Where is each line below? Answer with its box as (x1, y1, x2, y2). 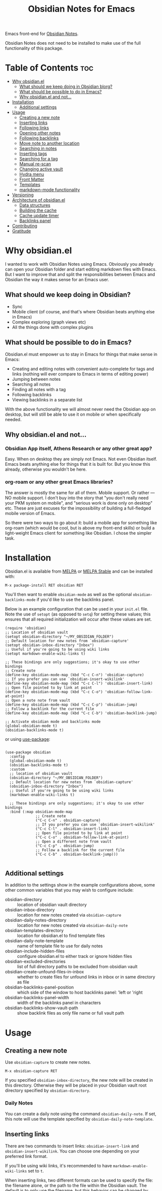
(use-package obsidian (5, 749, 51, 755)
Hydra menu (19, 171, 45, 177)
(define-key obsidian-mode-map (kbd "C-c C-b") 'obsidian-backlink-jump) (5, 711, 158, 715)
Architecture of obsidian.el (12, 197, 65, 203)
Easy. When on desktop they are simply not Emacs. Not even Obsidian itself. (5, 456, 158, 462)
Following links (19, 125, 49, 131)
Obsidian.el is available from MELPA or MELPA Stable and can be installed (5, 568, 153, 574)
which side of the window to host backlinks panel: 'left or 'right (17, 989, 143, 995)
